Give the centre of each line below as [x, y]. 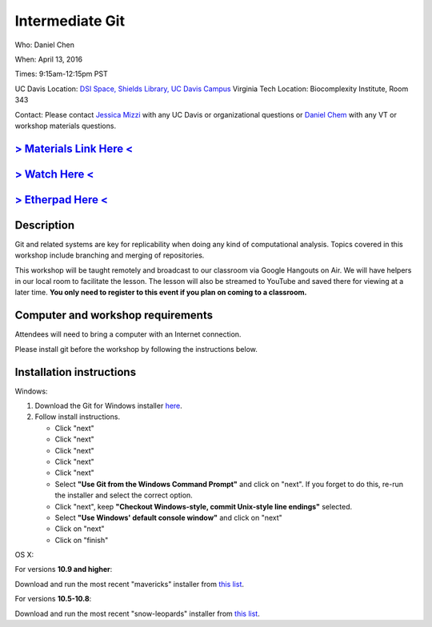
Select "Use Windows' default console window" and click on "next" [169, 517]
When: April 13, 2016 [49, 59]
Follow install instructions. [77, 417]
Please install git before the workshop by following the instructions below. [136, 349]
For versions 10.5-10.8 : [53, 599]
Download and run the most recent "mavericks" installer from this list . [129, 584]
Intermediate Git [70, 21]
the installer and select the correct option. [124, 495]
